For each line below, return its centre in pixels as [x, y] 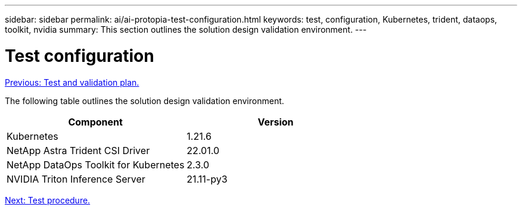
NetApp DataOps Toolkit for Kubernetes [96, 164]
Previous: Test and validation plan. [72, 82]
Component [95, 122]
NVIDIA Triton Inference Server [76, 179]
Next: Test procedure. [48, 200]
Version [276, 122]
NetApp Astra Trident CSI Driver [78, 150]
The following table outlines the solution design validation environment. [145, 101]
